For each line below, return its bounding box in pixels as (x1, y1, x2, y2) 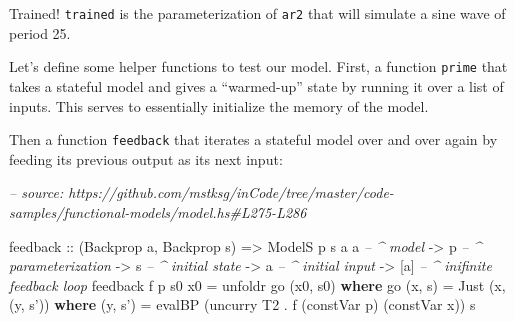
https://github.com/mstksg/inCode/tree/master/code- (68, 182, 394, 203)
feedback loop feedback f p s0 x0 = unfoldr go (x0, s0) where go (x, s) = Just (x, (9, 274, 506, 295)
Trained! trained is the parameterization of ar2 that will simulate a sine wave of (9, 3, 506, 23)
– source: (9, 182, 64, 203)
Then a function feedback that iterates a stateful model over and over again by (9, 129, 498, 150)
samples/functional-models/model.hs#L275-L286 (9, 201, 307, 222)
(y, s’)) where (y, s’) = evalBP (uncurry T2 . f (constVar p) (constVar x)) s (9, 294, 476, 315)
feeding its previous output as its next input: (9, 148, 283, 169)
